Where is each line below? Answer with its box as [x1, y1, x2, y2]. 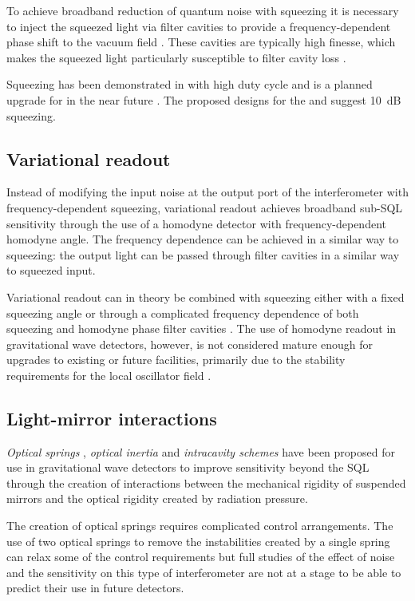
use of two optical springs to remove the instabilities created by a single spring [6, 532, 390, 549]
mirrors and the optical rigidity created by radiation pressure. [6, 490, 308, 507]
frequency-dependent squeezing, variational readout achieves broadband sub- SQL [6, 199, 403, 215]
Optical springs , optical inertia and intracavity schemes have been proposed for [6, 443, 395, 460]
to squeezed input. [6, 262, 96, 279]
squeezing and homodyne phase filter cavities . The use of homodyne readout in [6, 320, 397, 337]
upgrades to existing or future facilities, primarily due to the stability [6, 351, 346, 368]
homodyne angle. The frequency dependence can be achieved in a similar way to [6, 231, 399, 247]
